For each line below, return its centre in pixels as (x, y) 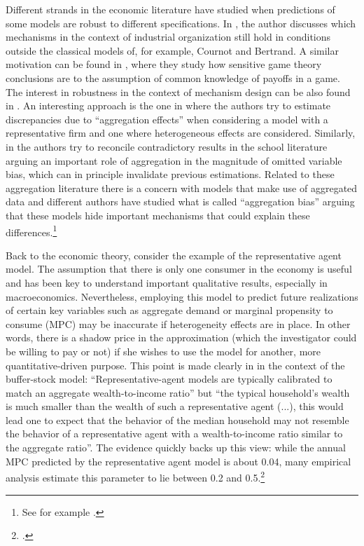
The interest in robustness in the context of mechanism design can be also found (178, 91)
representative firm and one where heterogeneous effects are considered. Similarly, (181, 133)
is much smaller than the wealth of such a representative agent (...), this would (175, 406)
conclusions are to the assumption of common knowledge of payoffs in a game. (173, 77)
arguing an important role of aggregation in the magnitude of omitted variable (174, 160)
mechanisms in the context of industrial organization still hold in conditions (168, 37)
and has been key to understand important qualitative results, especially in (167, 282)
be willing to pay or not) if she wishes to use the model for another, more (163, 351)
